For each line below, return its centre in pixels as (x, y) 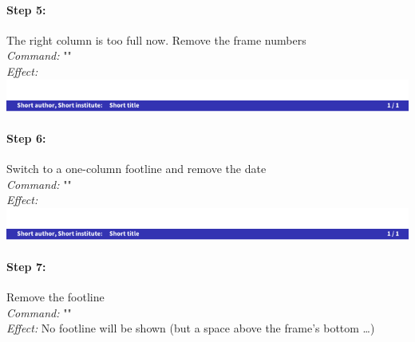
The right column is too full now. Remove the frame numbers (156, 39)
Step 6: (26, 138)
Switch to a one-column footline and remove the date (136, 168)
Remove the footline (55, 297)
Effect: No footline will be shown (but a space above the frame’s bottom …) (191, 328)
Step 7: (26, 266)
